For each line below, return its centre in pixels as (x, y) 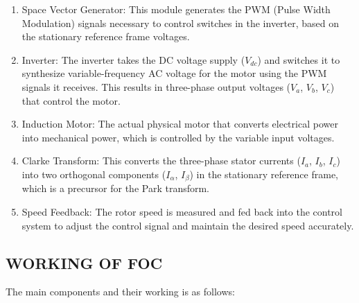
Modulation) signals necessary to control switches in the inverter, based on (181, 23)
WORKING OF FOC (84, 262)
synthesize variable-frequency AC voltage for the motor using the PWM (174, 73)
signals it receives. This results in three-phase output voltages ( (156, 86)
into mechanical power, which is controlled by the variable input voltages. (178, 137)
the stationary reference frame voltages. (106, 36)
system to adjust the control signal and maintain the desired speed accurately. (188, 225)
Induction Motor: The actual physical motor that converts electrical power (180, 124)
